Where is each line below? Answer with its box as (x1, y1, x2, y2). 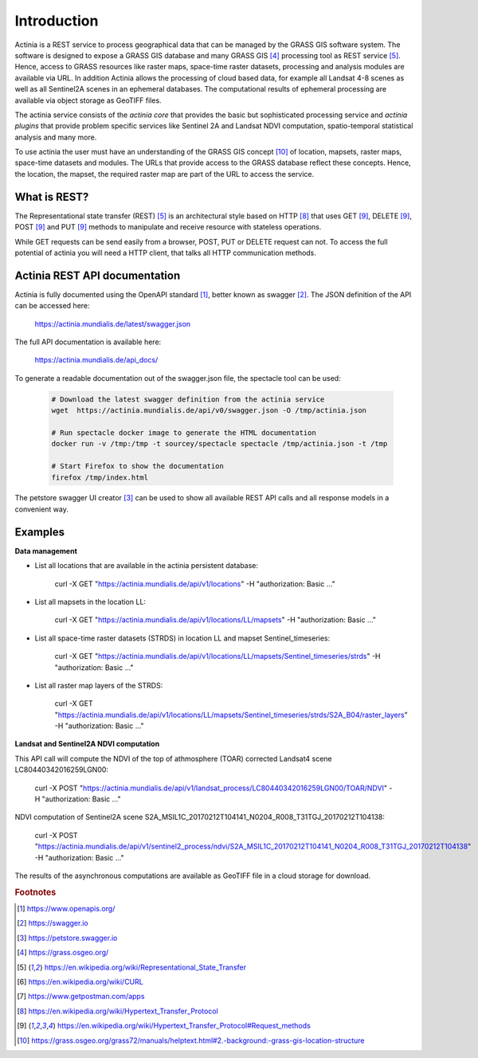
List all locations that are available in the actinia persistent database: (34, 561, 259, 570)
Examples (14, 525, 65, 539)
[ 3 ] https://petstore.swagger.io (17, 933, 118, 942)
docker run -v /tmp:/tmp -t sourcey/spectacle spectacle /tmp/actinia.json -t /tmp (51, 439, 388, 449)
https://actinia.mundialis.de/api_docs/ (34, 355, 159, 365)
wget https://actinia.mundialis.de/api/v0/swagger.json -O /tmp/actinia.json (51, 406, 366, 415)
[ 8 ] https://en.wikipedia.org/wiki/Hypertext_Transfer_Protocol (17, 1006, 218, 1016)
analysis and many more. (14, 132, 97, 142)
